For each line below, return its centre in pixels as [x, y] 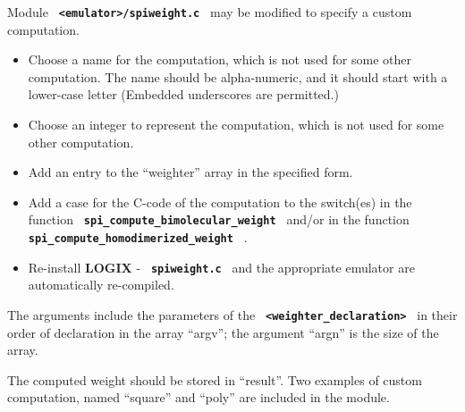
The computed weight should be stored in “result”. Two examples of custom [215, 379]
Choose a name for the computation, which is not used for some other [220, 59]
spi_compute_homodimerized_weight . [138, 237]
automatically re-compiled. [101, 285]
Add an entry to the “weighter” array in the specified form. [190, 172]
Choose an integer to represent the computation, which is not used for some [236, 125]
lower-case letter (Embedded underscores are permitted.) [183, 94]
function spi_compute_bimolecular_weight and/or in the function [219, 219]
